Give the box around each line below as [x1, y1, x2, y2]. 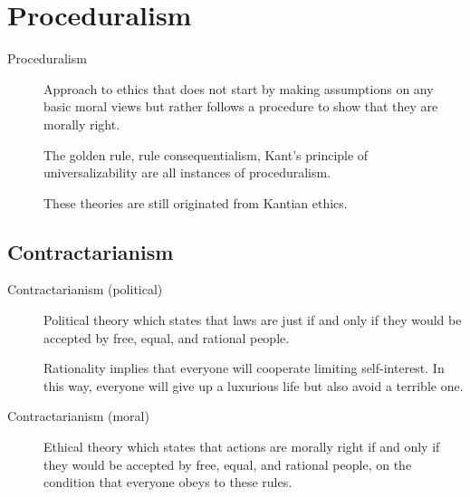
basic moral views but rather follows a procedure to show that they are [43, 97, 438, 116]
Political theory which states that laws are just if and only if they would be [43, 311, 462, 330]
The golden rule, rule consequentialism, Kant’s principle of [43, 145, 369, 164]
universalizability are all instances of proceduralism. [43, 163, 331, 182]
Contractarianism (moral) [7, 406, 149, 425]
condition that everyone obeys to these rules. [43, 473, 293, 492]
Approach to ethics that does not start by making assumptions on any [43, 79, 434, 98]
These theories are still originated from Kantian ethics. [43, 193, 348, 212]
